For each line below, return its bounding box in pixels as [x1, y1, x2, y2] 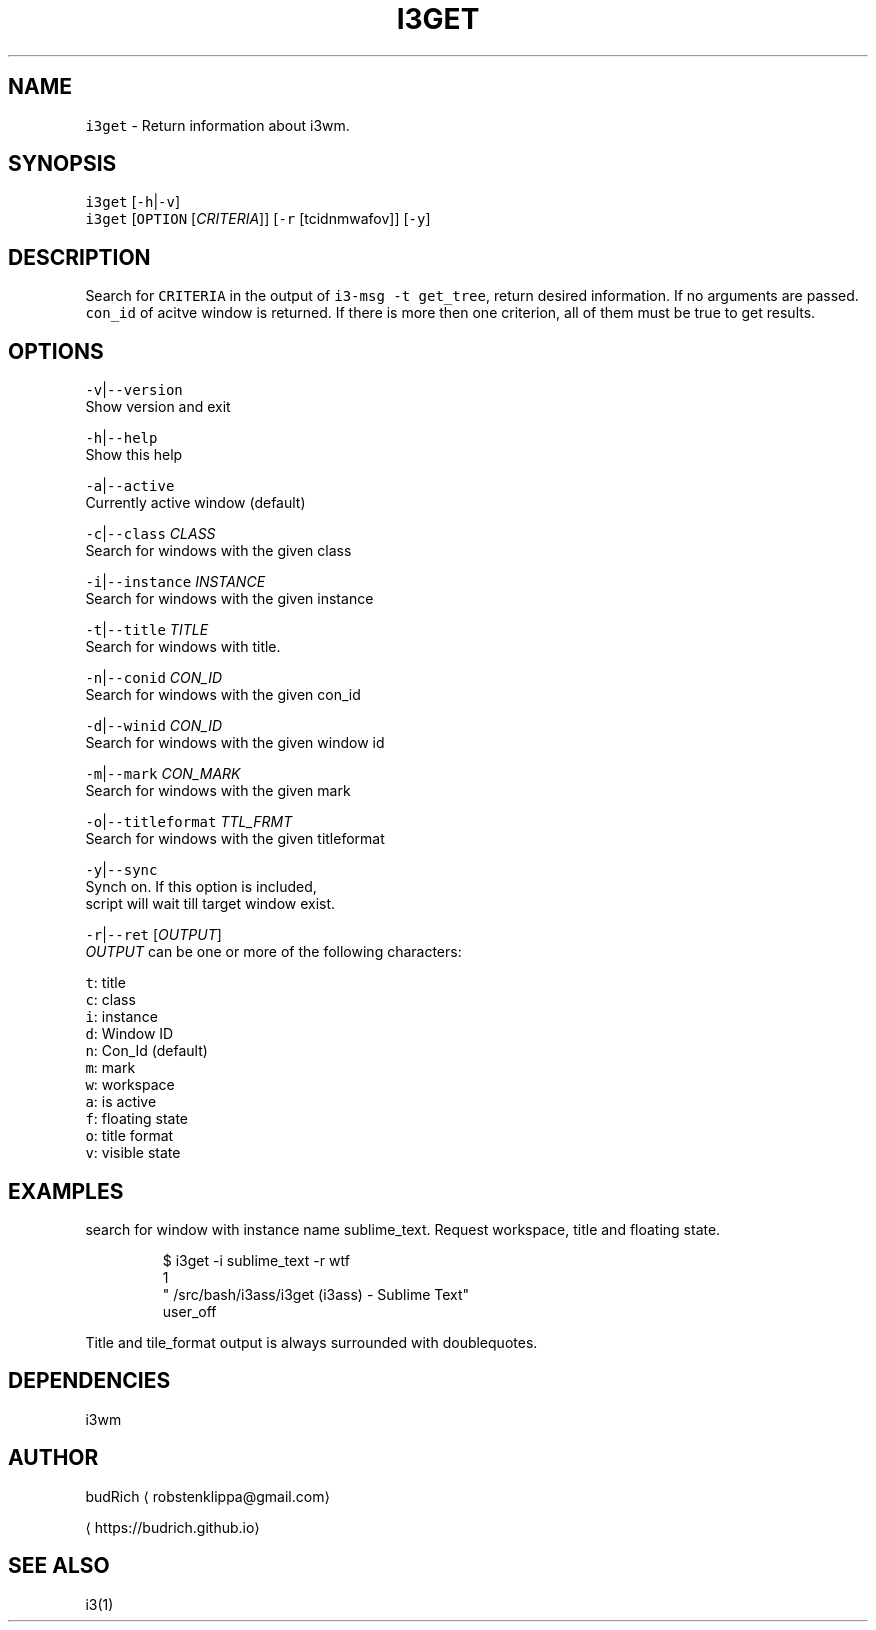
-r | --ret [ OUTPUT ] [85, 926, 222, 944]
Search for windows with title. [85, 638, 281, 656]
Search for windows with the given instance [85, 590, 374, 608]
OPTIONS [8, 338, 104, 364]
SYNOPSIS [8, 151, 117, 177]
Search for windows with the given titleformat [85, 830, 385, 848]
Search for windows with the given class [85, 542, 352, 560]
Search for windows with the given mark [85, 782, 351, 800]
